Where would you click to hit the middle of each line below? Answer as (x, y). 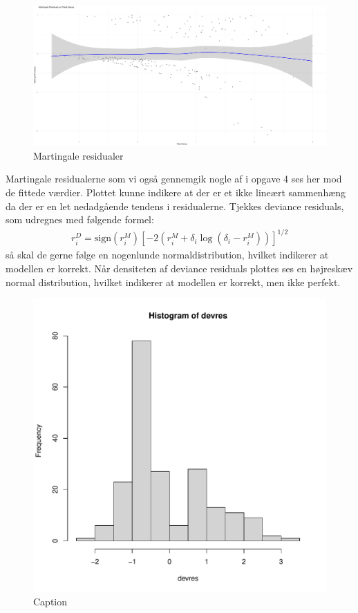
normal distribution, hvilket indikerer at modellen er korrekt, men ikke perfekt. (173, 282)
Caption (50, 601)
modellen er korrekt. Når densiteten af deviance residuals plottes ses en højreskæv (179, 268)
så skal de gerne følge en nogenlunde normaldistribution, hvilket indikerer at (167, 255)
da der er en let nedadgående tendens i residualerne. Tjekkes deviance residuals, (175, 206)
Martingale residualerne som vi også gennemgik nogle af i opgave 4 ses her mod (174, 179)
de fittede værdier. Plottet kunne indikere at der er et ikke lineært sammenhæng (176, 192)
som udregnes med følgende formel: (80, 219)
